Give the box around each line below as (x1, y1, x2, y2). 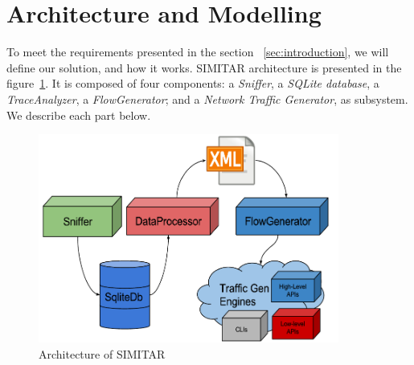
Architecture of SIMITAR (39, 345, 166, 362)
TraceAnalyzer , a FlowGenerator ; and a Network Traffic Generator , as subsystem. (6, 90, 408, 107)
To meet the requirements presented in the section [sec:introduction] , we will (6, 43, 389, 60)
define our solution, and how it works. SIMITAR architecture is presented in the (6, 59, 402, 76)
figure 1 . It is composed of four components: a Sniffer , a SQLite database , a (6, 75, 379, 92)
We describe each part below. (6, 106, 151, 123)
